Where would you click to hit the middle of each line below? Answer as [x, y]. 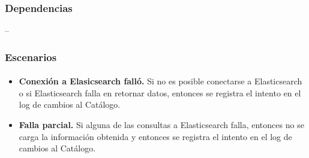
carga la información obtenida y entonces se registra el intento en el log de [155, 136]
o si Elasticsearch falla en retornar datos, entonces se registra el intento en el [160, 92]
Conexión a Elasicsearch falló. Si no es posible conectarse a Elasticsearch [160, 81]
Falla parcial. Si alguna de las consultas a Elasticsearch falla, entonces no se [161, 125]
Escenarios [31, 57]
